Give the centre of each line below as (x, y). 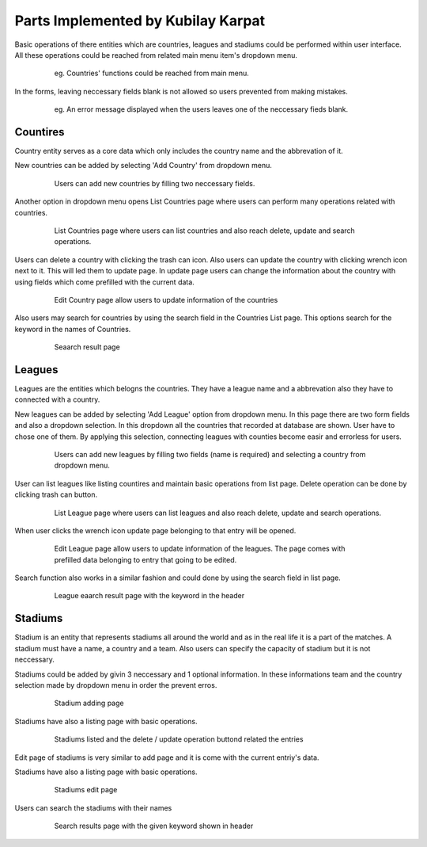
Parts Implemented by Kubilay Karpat (140, 21)
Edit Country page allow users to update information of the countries (166, 300)
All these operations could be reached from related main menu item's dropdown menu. (156, 55)
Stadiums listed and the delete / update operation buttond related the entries (179, 739)
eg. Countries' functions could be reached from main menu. (151, 73)
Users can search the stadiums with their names (93, 807)
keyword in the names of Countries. (73, 329)
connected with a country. (57, 399)
